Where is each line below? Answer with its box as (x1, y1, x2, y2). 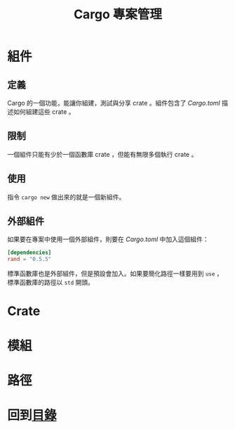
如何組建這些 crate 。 (13, 108, 75, 116)
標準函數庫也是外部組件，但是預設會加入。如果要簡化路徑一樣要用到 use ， (7, 269, 223, 278)
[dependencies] (7, 249, 52, 257)
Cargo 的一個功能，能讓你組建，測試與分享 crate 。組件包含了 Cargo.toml (7, 99, 220, 107)
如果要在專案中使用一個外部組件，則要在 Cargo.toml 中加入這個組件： (7, 235, 209, 243)
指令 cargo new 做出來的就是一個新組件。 (7, 193, 126, 201)
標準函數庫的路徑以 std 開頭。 (7, 278, 95, 287)
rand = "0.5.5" (7, 256, 52, 263)
